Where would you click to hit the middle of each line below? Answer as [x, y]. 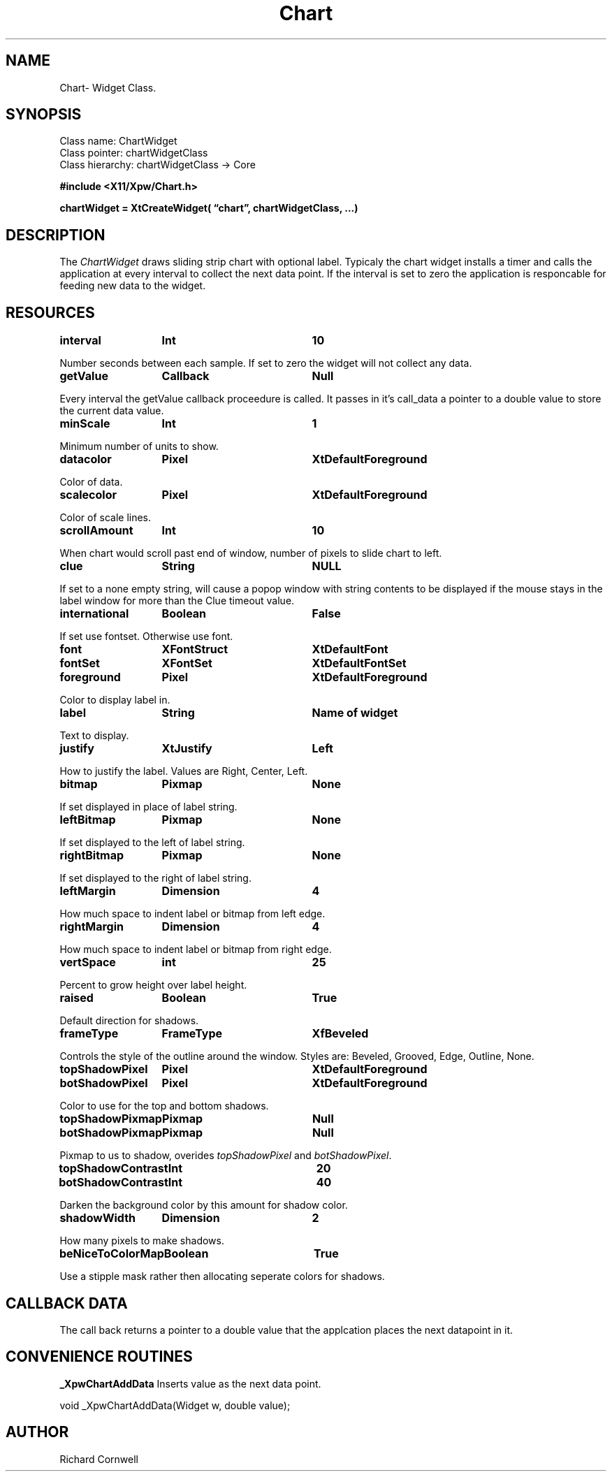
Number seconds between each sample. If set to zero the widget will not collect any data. [266, 363]
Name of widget [355, 713]
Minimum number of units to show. [139, 446]
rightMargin [92, 927]
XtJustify [187, 749]
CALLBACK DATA [67, 1303]
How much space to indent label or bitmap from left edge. [192, 914]
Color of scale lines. [105, 518]
